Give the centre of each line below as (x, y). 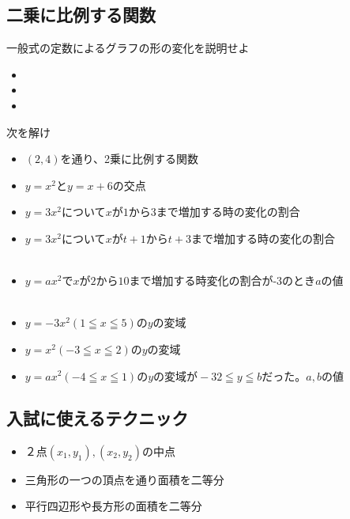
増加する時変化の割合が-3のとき (233, 280)
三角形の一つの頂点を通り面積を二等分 (124, 479)
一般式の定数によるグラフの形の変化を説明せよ (128, 48)
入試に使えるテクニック (98, 417)
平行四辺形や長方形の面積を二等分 (113, 506)
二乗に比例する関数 (81, 15)
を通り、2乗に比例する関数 (129, 159)
